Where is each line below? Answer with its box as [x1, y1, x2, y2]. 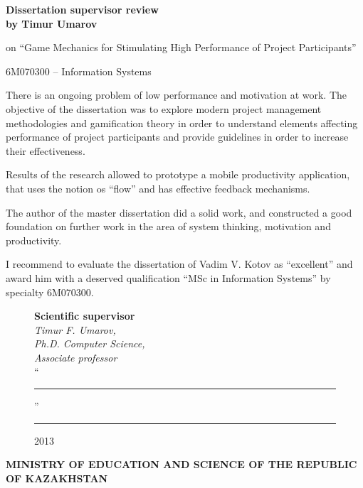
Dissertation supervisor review [6, 2, 159, 16]
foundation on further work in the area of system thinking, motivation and [6, 219, 331, 234]
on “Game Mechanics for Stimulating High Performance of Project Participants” [6, 40, 357, 55]
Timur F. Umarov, [34, 322, 116, 337]
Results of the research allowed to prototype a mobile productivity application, [6, 167, 350, 182]
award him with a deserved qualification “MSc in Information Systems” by [6, 270, 331, 285]
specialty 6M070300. [6, 284, 94, 299]
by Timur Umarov [6, 16, 98, 31]
